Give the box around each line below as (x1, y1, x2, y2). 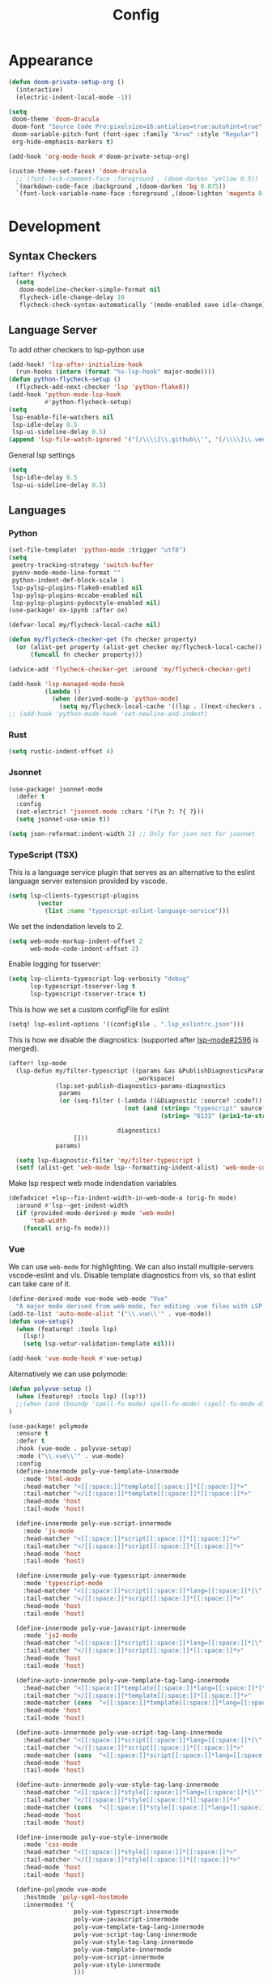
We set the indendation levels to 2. (8, 921, 124, 931)
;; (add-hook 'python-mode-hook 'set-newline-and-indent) (8, 710, 208, 719)
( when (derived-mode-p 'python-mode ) (51, 695, 180, 703)
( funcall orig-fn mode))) (23, 1224, 111, 1232)
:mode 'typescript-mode (23, 1580, 104, 1588)
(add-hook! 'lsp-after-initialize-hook (8, 360, 143, 369)
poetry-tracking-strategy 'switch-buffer (11, 561, 154, 569)
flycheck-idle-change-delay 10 (19, 293, 125, 301)
